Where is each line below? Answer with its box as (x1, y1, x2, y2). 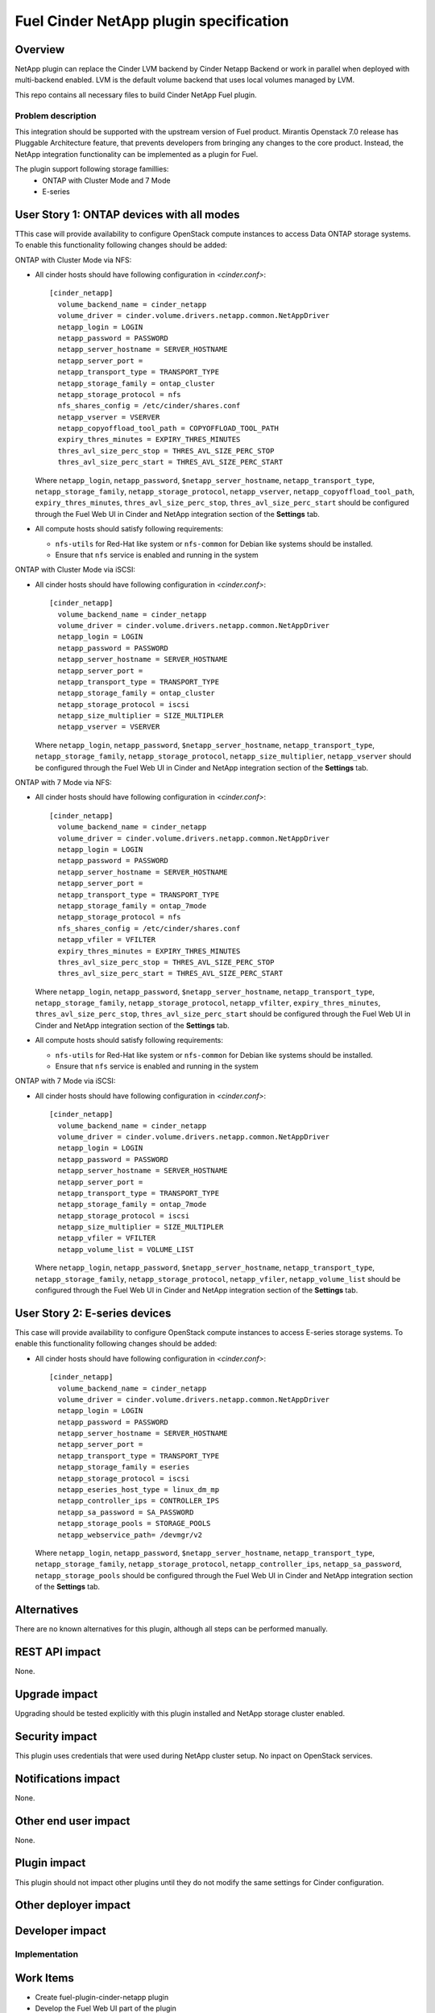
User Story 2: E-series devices (14, 1306, 172, 1320)
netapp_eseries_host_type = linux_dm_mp (57, 1486, 220, 1494)
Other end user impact (14, 1814, 130, 1828)
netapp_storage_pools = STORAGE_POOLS (57, 1519, 211, 1528)
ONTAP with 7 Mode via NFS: (14, 778, 112, 787)
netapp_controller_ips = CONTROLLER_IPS (57, 1496, 220, 1506)
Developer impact (14, 1924, 106, 1938)
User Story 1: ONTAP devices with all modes (14, 208, 241, 221)
